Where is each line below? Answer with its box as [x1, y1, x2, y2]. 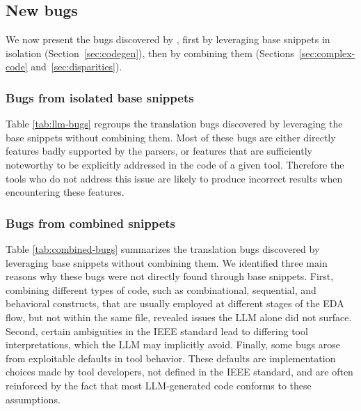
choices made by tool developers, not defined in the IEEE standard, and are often [6, 364, 353, 379]
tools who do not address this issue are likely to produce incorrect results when [6, 171, 343, 185]
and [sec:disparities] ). [31, 59, 122, 74]
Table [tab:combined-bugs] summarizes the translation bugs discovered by [6, 241, 320, 256]
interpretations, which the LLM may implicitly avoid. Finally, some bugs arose [6, 337, 340, 352]
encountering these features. [6, 185, 125, 199]
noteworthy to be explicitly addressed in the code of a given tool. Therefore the [6, 157, 344, 171]
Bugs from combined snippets [6, 214, 176, 231]
